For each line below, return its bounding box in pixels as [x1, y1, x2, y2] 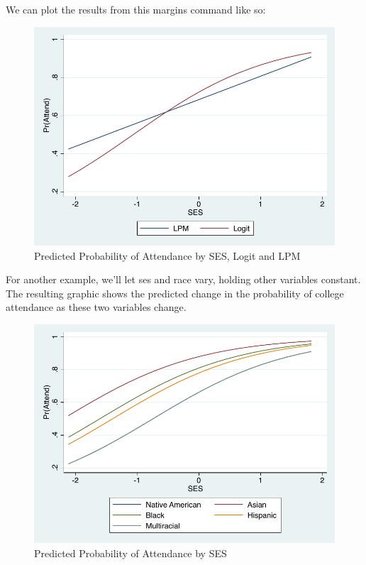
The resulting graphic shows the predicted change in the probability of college [6, 285, 344, 300]
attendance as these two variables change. [6, 300, 187, 314]
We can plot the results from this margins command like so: [6, 2, 266, 16]
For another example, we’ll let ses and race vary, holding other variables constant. [6, 272, 361, 287]
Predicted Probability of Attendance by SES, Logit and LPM [34, 248, 301, 263]
